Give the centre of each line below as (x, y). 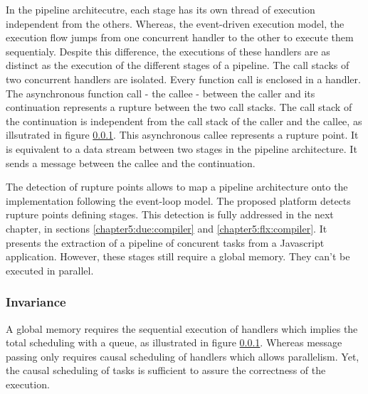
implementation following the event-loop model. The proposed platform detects (178, 200)
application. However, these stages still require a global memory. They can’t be (178, 256)
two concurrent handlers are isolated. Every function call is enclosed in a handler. (183, 79)
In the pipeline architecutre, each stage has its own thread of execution (161, 9)
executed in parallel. (50, 270)
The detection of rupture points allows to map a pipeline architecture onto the (177, 187)
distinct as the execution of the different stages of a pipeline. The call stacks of (178, 65)
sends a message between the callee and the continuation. (131, 163)
